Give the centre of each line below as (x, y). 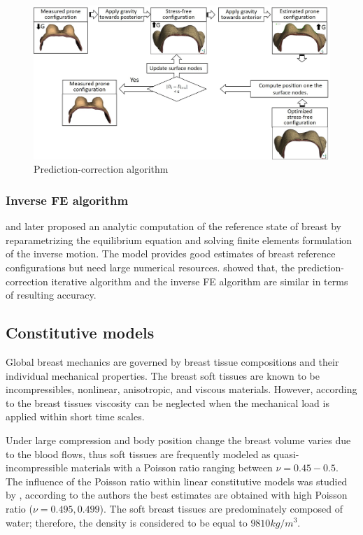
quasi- (286, 454)
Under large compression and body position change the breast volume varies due (178, 440)
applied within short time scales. (75, 416)
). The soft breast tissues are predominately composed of (221, 508)
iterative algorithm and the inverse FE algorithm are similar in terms (200, 281)
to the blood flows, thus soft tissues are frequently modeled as (138, 454)
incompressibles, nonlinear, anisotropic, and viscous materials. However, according (181, 389)
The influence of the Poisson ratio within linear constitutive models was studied (177, 481)
